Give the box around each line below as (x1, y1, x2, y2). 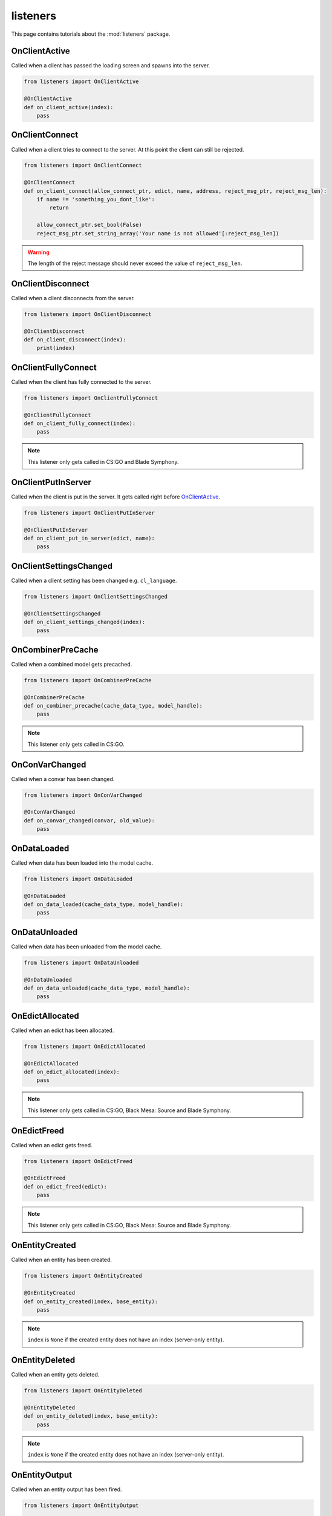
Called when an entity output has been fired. (11, 1486, 122, 1493)
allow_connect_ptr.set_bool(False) (36, 221, 142, 229)
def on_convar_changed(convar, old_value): (24, 817, 155, 824)
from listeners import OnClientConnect (24, 162, 142, 169)
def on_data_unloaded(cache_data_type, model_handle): (24, 984, 190, 991)
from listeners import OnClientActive (24, 78, 139, 85)
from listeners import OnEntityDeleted (24, 1387, 142, 1394)
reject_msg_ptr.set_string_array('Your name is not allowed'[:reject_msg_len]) (36, 230, 279, 236)
